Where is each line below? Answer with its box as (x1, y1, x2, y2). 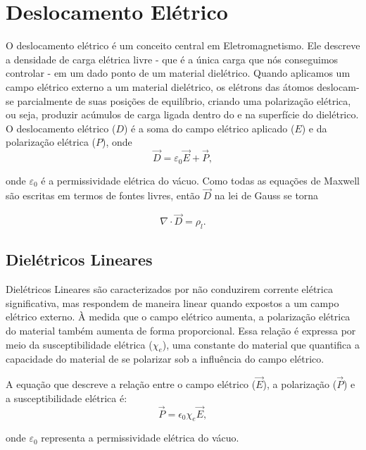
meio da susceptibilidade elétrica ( (6, 337, 153, 351)
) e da (301, 120, 327, 135)
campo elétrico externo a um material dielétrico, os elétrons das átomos (6, 79, 314, 94)
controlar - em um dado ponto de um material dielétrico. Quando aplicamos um (6, 65, 351, 80)
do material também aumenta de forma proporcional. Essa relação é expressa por (6, 323, 356, 337)
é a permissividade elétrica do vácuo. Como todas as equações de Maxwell (41, 173, 360, 187)
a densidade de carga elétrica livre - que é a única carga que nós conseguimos (6, 51, 339, 66)
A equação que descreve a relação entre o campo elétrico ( (6, 377, 256, 392)
